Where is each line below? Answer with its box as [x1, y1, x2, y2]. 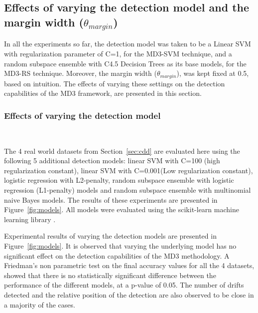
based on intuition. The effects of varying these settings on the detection [4, 78, 225, 88]
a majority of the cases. [4, 299, 75, 310]
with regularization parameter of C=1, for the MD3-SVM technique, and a [4, 48, 232, 58]
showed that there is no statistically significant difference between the [4, 270, 216, 280]
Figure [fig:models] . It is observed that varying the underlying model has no [4, 240, 237, 251]
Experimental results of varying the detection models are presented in [4, 231, 217, 241]
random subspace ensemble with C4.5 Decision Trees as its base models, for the [4, 58, 247, 68]
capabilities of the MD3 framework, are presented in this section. [4, 88, 202, 98]
